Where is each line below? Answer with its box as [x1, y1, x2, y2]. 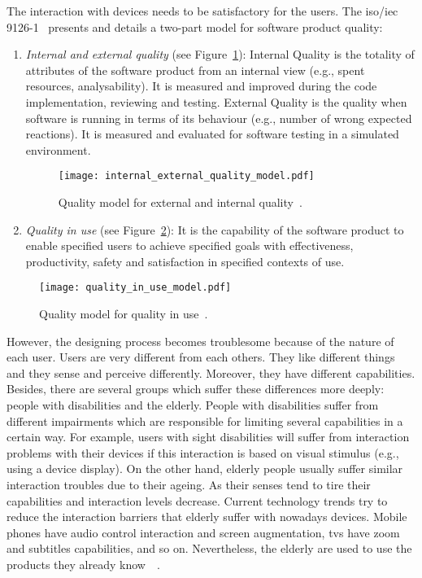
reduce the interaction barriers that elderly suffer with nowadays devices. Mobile [7, 508, 407, 525]
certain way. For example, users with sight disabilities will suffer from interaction [7, 428, 410, 445]
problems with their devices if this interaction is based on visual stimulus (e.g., [7, 444, 399, 461]
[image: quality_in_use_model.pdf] [39, 282, 232, 294]
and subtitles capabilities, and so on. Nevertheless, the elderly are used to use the [7, 540, 412, 557]
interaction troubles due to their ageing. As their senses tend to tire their [7, 475, 371, 493]
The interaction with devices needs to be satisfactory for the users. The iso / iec [7, 2, 398, 19]
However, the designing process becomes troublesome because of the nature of [7, 332, 394, 349]
